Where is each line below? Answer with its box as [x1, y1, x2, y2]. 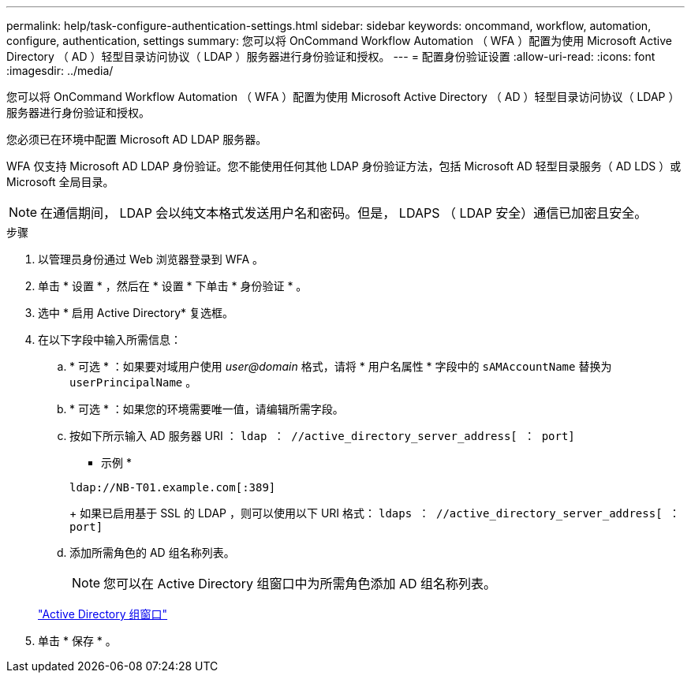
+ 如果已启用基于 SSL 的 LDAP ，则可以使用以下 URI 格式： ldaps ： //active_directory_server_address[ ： [69, 506, 680, 520]
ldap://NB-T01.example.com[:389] [69, 481, 276, 494]
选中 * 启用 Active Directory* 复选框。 [38, 306, 233, 319]
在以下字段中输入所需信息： [38, 333, 181, 346]
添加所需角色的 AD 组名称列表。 [69, 546, 235, 559]
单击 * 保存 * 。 [38, 634, 117, 647]
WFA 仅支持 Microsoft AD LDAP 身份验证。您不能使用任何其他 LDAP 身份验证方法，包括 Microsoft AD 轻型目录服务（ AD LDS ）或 [6, 159, 682, 173]
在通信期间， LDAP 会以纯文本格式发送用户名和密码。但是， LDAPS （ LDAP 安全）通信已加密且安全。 [40, 205, 648, 221]
